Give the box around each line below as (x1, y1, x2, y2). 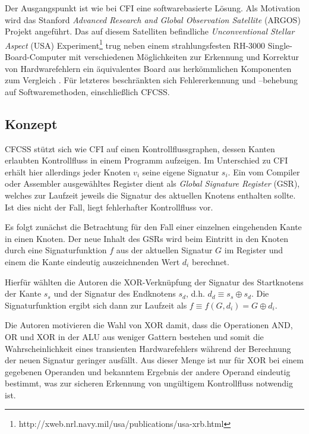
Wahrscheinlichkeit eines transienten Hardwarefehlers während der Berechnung (5, 342, 291, 354)
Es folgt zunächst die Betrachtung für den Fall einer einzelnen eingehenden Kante (5, 221, 302, 233)
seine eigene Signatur (142, 165, 219, 178)
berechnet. (191, 255, 229, 268)
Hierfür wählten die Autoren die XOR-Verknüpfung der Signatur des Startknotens (5, 275, 304, 288)
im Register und (224, 244, 283, 256)
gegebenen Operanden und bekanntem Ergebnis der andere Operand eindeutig (5, 365, 291, 378)
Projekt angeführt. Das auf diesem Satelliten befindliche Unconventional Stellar (5, 25, 295, 37)
